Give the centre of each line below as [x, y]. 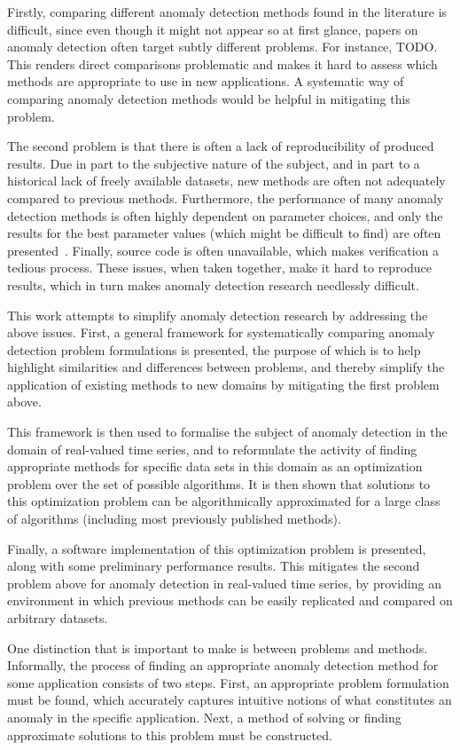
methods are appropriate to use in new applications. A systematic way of [206, 81]
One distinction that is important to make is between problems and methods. [218, 647]
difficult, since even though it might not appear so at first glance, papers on [213, 29]
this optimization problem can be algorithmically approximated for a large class [224, 501]
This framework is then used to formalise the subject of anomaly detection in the [227, 432]
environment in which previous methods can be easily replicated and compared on [230, 600]
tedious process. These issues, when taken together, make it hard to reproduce [220, 268]
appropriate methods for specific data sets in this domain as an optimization [215, 466]
